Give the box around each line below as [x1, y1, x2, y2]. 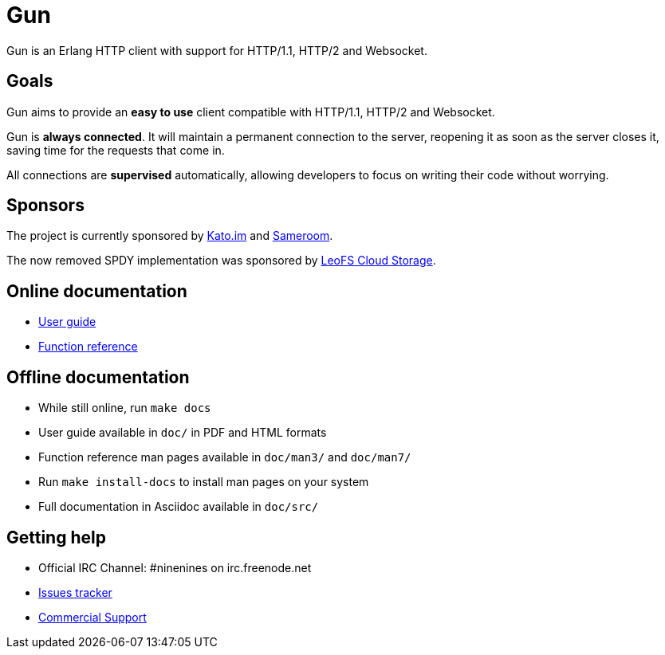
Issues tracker [38, 585, 112, 599]
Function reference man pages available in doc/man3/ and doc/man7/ [38, 450, 411, 465]
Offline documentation [6, 367, 190, 387]
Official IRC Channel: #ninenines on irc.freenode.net [38, 560, 312, 575]
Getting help [6, 527, 106, 547]
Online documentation [6, 280, 187, 301]
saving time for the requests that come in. [6, 143, 225, 157]
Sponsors [6, 195, 85, 216]
